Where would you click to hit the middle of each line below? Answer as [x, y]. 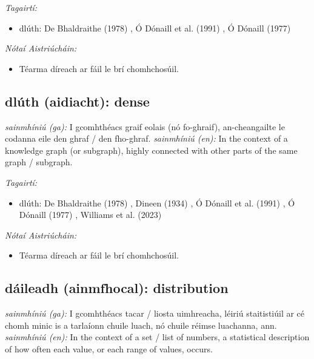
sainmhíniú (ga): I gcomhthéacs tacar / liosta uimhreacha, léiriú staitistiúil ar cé [155, 313]
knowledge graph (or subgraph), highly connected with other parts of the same [151, 150]
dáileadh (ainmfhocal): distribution [117, 288]
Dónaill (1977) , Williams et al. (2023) [90, 215]
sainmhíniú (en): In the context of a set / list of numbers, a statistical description [157, 337]
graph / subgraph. [39, 162]
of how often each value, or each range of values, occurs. [109, 348]
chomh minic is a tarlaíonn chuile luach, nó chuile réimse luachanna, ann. [141, 325]
